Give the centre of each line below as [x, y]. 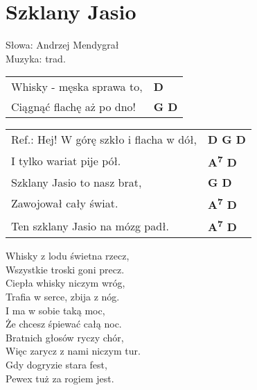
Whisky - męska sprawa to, [77, 87]
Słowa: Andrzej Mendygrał [62, 45]
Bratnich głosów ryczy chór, [65, 337]
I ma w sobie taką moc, [55, 310]
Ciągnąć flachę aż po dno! [74, 107]
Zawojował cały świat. [65, 203]
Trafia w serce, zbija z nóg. [63, 297]
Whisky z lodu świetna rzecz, [68, 256]
